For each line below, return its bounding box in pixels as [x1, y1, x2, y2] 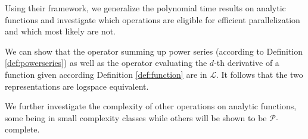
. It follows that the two [216, 68, 303, 80]
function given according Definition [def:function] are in [5, 68, 207, 80]
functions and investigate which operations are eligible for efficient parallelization [5, 13, 300, 26]
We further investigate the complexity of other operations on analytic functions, [5, 100, 297, 112]
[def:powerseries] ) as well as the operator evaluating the [5, 56, 207, 69]
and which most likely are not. [5, 25, 116, 37]
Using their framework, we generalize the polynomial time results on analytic [5, 2, 286, 14]
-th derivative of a [214, 56, 279, 69]
